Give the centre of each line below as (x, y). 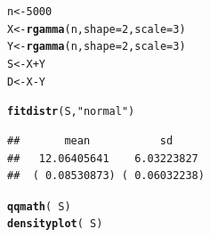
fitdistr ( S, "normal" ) (71, 112)
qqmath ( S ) (39, 206)
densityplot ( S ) (55, 224)
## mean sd (90, 140)
